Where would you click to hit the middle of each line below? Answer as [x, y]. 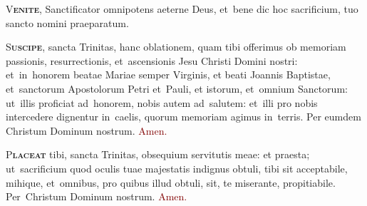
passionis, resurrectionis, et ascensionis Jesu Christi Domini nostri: [152, 60]
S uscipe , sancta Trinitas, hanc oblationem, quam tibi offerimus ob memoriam [176, 47]
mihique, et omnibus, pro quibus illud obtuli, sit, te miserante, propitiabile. [171, 182]
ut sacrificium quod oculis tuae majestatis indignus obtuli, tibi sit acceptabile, [177, 168]
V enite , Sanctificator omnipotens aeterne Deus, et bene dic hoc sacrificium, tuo [182, 9]
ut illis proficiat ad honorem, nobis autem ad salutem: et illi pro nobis [162, 102]
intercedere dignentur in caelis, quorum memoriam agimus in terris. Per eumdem [183, 117]
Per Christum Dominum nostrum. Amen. [97, 196]
